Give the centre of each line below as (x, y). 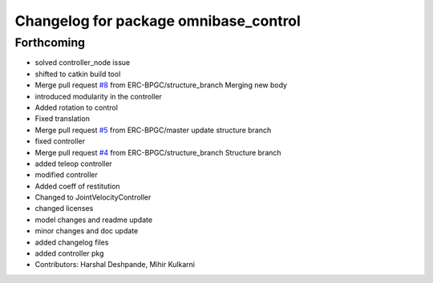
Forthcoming (50, 42)
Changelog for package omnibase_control (158, 21)
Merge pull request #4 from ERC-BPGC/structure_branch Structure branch (158, 152)
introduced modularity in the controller (98, 96)
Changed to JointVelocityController (93, 197)
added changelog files (72, 242)
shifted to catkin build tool (78, 74)
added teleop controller (73, 164)
